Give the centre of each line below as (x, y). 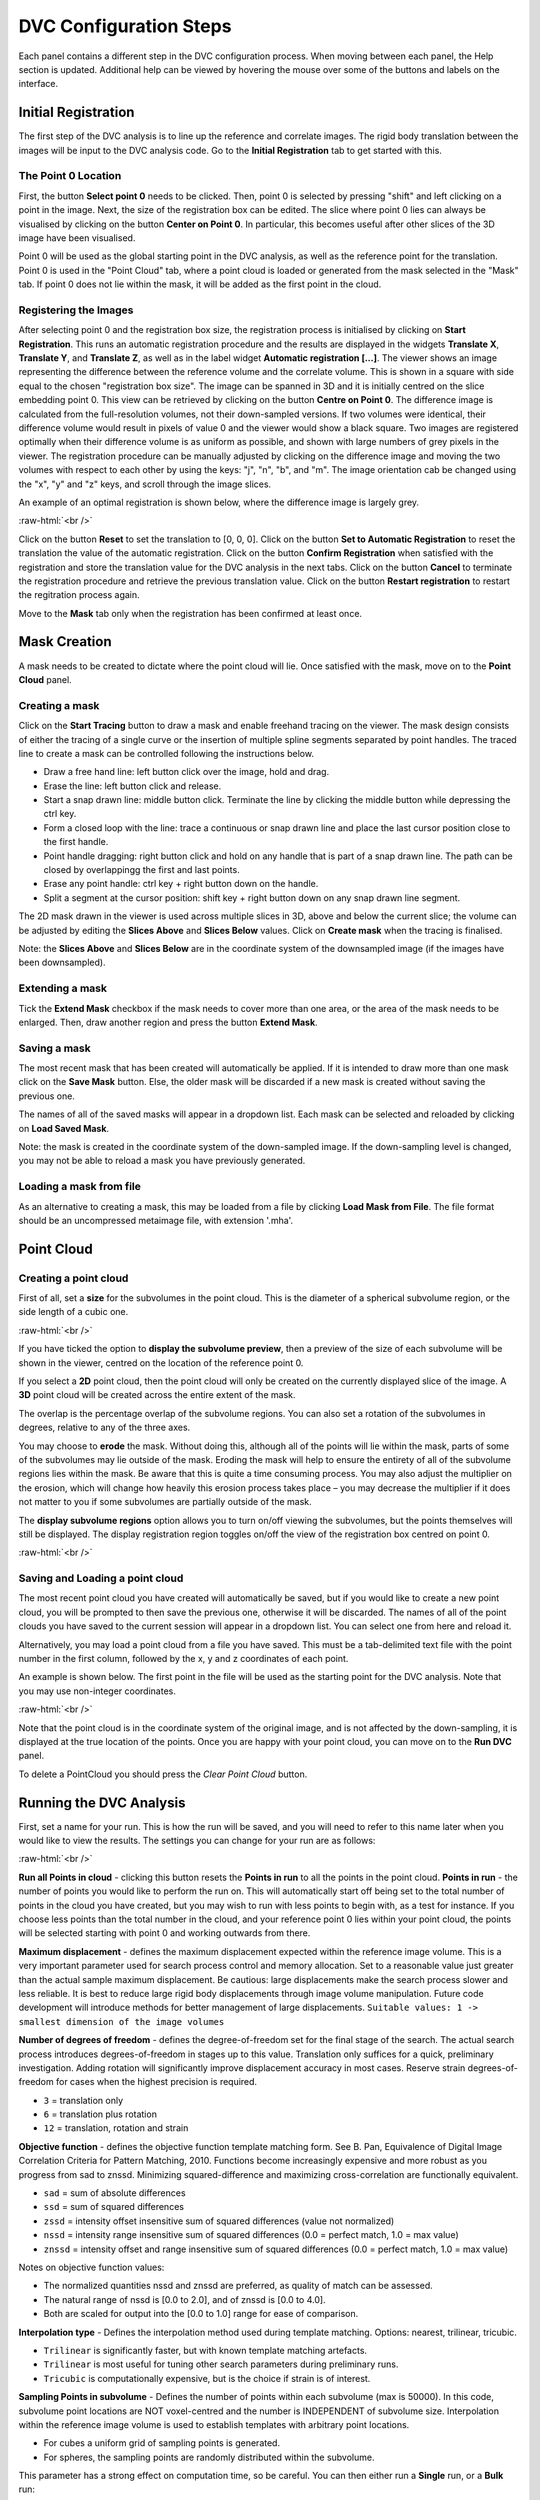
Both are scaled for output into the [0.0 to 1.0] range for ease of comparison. (201, 2314)
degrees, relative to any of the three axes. (104, 1427)
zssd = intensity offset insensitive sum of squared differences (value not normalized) (219, 2221)
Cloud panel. (45, 679)
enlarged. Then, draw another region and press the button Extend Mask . (168, 1022)
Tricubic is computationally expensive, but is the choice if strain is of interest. (207, 2378)
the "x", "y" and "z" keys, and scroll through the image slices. (145, 484)
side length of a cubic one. (73, 1312)
